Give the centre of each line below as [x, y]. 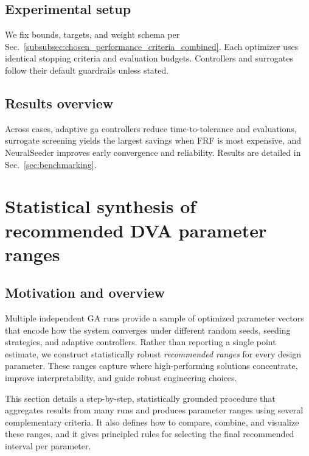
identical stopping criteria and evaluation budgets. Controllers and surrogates [149, 58]
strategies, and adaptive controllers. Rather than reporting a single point [141, 342]
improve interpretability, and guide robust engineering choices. [121, 378]
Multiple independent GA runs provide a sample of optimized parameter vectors [154, 318]
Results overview [59, 103]
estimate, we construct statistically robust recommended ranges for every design [153, 353]
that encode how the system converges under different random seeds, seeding [148, 330]
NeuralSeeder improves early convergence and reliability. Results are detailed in [153, 152]
